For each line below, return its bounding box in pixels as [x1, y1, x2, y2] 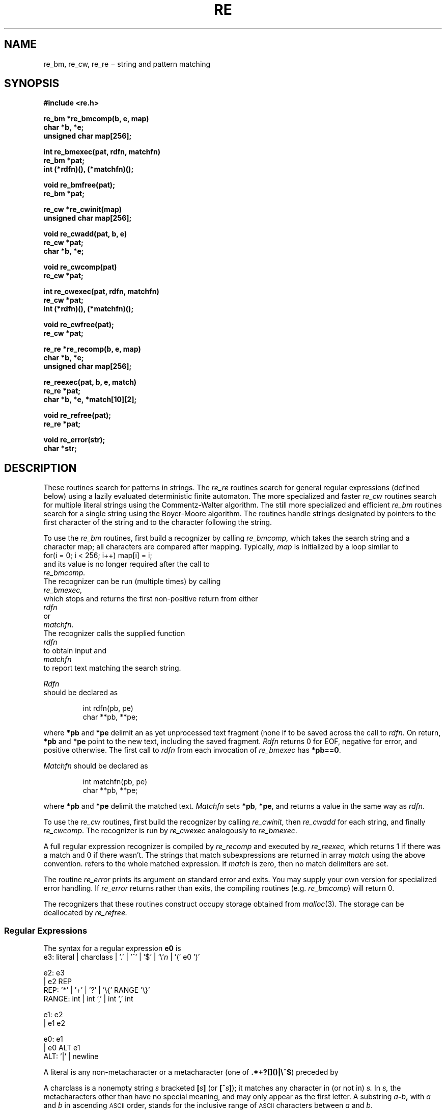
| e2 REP [43, 977, 72, 986]
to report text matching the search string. [43, 664, 181, 673]
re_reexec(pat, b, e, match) [43, 378, 137, 387]
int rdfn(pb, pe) [82, 704, 133, 713]
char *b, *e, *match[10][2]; [43, 395, 137, 404]
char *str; [43, 444, 77, 453]
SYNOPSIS [4, 77, 60, 90]
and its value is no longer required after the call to [43, 560, 210, 569]
